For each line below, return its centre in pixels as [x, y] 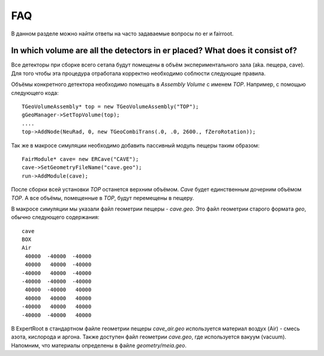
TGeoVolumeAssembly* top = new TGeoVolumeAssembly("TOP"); [110, 107]
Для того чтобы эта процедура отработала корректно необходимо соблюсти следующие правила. [139, 73]
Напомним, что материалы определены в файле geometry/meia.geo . [99, 345]
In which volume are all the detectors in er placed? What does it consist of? [154, 51]
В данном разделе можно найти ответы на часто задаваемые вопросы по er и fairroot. [122, 34]
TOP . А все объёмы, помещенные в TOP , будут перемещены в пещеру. [103, 198]
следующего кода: [35, 92]
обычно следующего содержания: [55, 217]
